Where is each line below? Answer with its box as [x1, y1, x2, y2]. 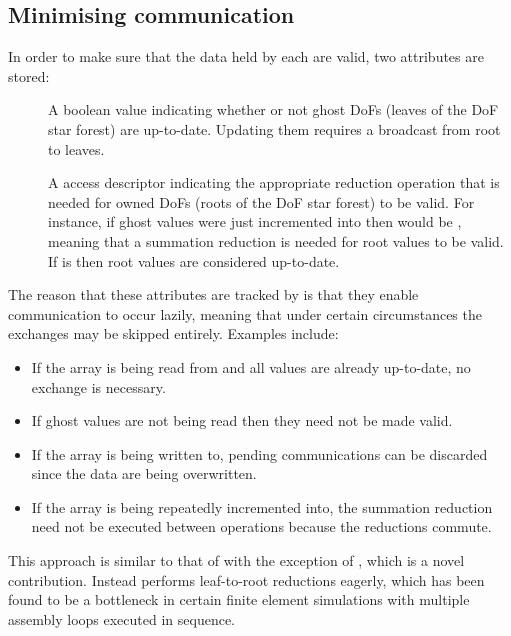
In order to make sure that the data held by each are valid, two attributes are [8, 46, 484, 67]
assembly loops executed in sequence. [8, 608, 235, 629]
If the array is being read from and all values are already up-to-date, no [31, 356, 471, 377]
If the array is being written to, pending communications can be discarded [31, 443, 488, 464]
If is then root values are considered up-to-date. [48, 250, 340, 271]
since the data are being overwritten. [31, 463, 257, 484]
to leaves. [48, 138, 105, 159]
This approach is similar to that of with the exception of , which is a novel [8, 550, 465, 571]
